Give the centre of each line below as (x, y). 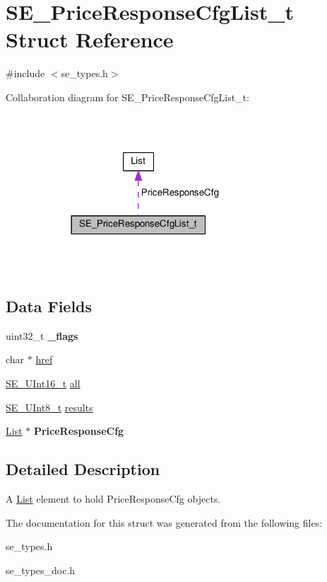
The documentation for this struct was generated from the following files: (164, 522)
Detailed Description (83, 469)
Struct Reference (90, 39)
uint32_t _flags (42, 335)
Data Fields (49, 306)
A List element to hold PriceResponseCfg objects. (113, 499)
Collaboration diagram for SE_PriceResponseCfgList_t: (127, 97)
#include (25, 73)
